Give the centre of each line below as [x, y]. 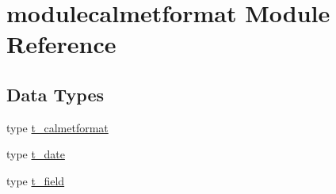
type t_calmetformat [57, 127]
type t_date [36, 154]
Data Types [55, 94]
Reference [61, 44]
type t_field [36, 180]
